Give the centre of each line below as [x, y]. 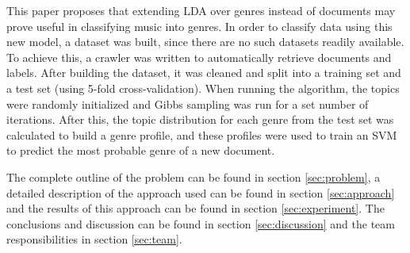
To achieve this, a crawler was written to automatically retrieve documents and [199, 57]
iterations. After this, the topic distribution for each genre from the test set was [200, 119]
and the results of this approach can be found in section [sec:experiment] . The [195, 208]
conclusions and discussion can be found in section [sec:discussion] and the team [201, 223]
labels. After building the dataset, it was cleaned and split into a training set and [204, 73]
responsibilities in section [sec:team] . [94, 239]
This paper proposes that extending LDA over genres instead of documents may [201, 10]
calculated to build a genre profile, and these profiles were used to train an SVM [202, 134]
